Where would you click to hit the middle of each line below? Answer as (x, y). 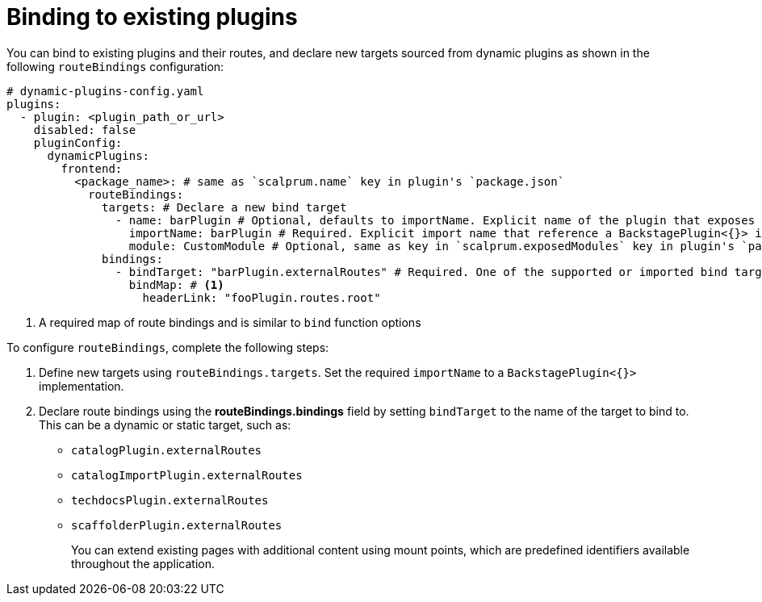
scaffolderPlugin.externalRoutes (177, 525)
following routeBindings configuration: (115, 66)
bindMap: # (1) (176, 284)
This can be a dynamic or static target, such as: (165, 424)
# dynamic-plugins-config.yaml (105, 91)
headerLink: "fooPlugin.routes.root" (262, 297)
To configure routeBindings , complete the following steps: (168, 347)
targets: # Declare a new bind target (224, 207)
